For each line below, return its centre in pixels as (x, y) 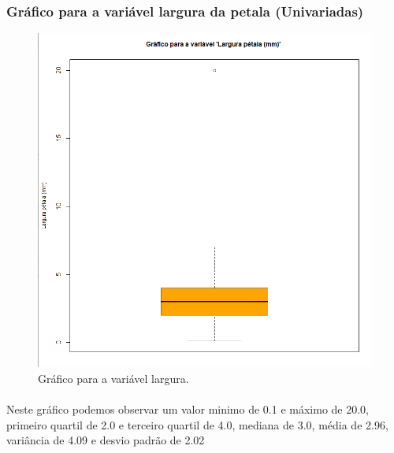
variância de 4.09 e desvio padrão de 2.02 (106, 440)
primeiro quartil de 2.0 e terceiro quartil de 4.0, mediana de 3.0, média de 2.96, (197, 424)
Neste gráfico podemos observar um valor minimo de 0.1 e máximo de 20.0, (188, 409)
